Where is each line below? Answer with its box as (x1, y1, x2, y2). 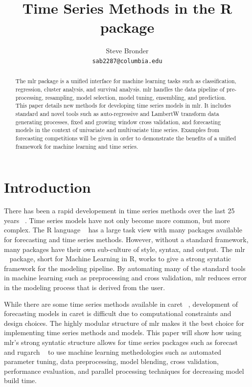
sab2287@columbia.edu (92, 57, 162, 65)
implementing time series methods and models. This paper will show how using (4, 327, 242, 338)
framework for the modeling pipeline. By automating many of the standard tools (4, 263, 246, 273)
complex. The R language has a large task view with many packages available (4, 225, 242, 235)
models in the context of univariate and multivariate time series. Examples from (15, 126, 220, 134)
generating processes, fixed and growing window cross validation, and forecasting (15, 117, 221, 126)
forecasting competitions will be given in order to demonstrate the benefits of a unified (15, 134, 236, 142)
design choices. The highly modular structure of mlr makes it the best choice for (4, 318, 244, 328)
